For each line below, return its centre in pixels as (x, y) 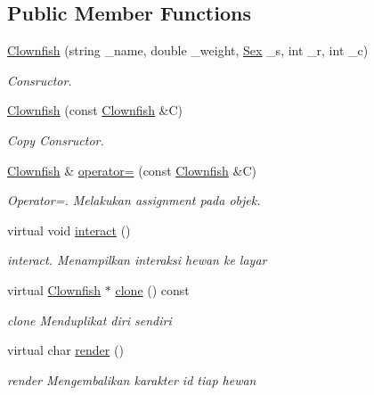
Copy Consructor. (56, 140)
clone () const (152, 289)
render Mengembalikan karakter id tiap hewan (132, 379)
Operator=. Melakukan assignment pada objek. (134, 200)
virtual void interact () (69, 230)
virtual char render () (65, 350)
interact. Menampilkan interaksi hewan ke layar (137, 260)
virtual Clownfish (54, 289)
